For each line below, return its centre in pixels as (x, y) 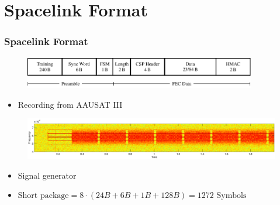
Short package (43, 196)
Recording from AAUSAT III (70, 104)
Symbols (231, 196)
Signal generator (47, 175)
